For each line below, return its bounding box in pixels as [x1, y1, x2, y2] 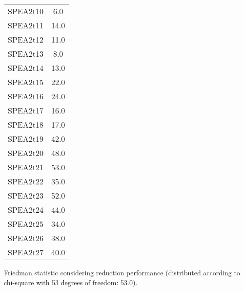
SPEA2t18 [8, 119, 43, 130]
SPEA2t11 [8, 20, 43, 31]
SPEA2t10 [8, 5, 43, 17]
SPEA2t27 [8, 246, 43, 258]
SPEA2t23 [8, 190, 43, 201]
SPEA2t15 [8, 76, 43, 88]
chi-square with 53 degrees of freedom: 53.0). [4, 277, 138, 287]
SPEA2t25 [8, 218, 43, 229]
